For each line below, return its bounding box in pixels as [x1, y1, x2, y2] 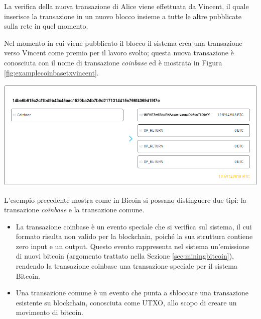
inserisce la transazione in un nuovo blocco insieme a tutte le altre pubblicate [4, 11, 241, 21]
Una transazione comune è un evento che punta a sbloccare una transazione [16, 287, 248, 298]
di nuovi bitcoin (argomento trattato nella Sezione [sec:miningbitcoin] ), [16, 251, 234, 261]
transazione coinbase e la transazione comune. [4, 204, 145, 215]
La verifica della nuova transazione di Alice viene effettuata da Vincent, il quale [4, 1, 249, 11]
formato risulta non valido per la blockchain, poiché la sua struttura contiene [16, 231, 253, 242]
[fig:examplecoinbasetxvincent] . [4, 67, 99, 77]
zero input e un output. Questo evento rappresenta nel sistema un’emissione [16, 241, 249, 251]
